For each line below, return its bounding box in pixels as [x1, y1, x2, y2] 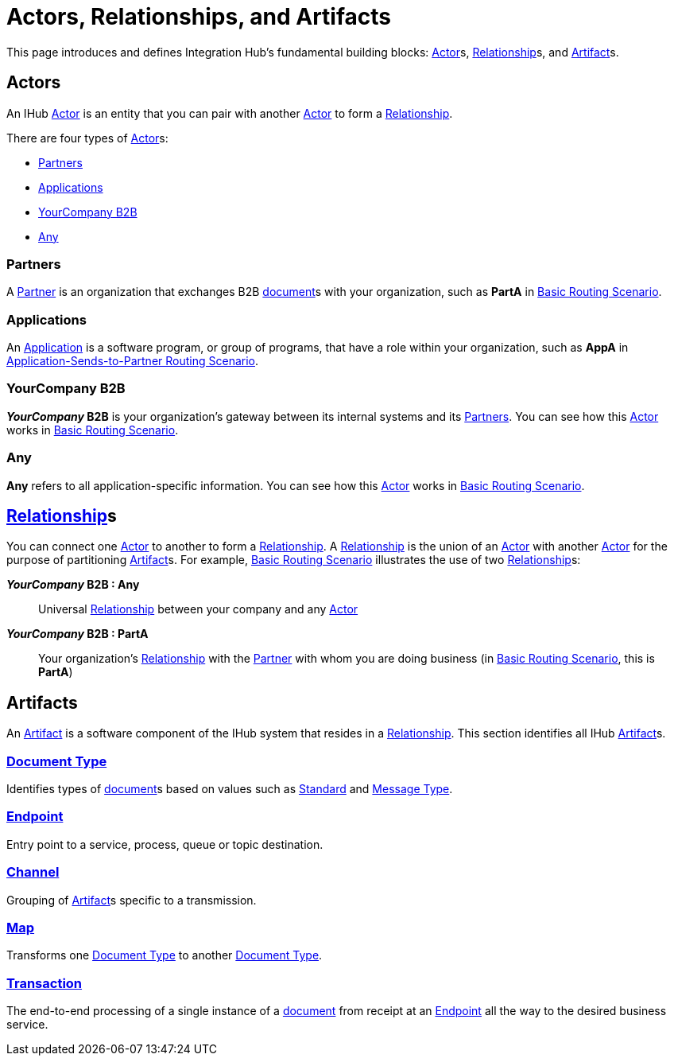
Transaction [6, 974, 83, 991]
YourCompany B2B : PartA [6, 627, 149, 641]
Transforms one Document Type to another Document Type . [6, 948, 323, 963]
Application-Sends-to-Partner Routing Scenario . [6, 354, 259, 368]
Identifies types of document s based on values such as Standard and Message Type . [6, 782, 453, 796]
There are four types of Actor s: [6, 130, 168, 145]
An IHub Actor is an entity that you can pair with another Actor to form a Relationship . [6, 106, 453, 120]
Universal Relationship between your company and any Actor [38, 602, 358, 617]
